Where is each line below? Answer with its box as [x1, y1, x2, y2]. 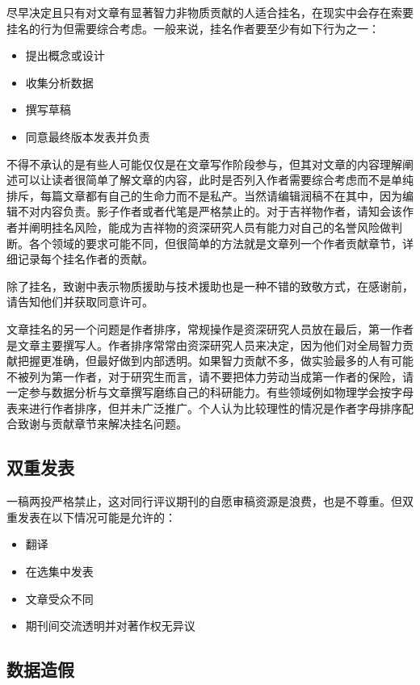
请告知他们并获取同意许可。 [6, 293, 153, 310]
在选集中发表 [25, 563, 94, 580]
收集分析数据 [25, 74, 94, 90]
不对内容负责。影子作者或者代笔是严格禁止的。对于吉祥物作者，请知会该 [17, 203, 402, 220]
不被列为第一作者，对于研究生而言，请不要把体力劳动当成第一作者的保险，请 [6, 368, 414, 385]
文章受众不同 [25, 590, 94, 607]
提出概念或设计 [25, 47, 105, 64]
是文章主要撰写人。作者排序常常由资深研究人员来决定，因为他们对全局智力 [6, 336, 402, 353]
